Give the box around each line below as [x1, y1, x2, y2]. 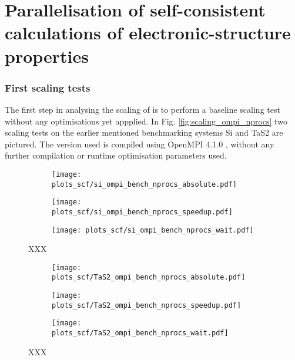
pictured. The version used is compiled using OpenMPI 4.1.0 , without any [5, 137, 274, 150]
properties [5, 43, 89, 68]
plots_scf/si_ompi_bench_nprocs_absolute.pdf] [52, 180, 237, 189]
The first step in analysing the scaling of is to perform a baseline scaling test [5, 103, 280, 115]
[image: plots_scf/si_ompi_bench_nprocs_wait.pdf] [52, 226, 254, 234]
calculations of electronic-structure [5, 21, 291, 45]
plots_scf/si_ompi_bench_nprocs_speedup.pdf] [52, 207, 233, 216]
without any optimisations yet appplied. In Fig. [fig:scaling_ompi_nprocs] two [5, 115, 287, 127]
